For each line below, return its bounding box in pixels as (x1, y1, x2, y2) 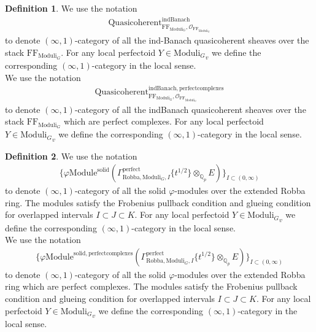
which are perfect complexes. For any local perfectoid (63, 115, 264, 128)
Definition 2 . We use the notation (5, 149, 137, 162)
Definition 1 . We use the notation (5, 2, 137, 14)
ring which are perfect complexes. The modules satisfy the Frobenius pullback (5, 280, 298, 293)
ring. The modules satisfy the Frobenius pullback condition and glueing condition (5, 196, 311, 209)
